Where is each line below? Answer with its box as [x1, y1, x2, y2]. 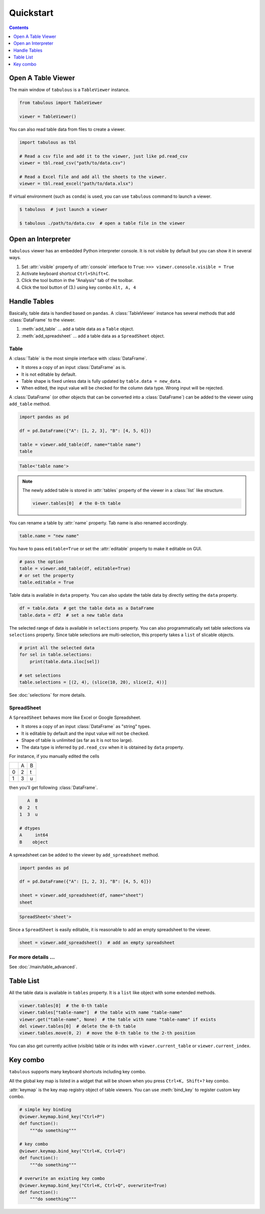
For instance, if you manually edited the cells [9, 753, 100, 759]
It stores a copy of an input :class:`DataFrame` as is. [21, 364, 127, 370]
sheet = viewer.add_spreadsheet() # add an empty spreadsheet [19, 940, 175, 945]
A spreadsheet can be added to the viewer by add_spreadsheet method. [9, 851, 159, 858]
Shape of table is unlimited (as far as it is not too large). [21, 737, 133, 743]
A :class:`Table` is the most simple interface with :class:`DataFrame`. [9, 355, 147, 361]
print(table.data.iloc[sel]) [29, 659, 100, 664]
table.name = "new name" [19, 533, 79, 539]
